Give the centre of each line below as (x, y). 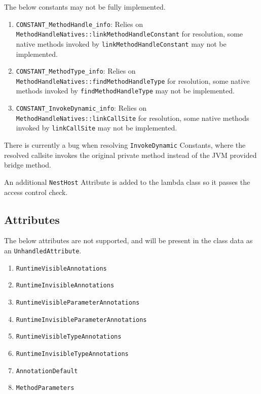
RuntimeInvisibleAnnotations (65, 286)
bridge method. (28, 165)
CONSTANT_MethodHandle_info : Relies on (79, 24)
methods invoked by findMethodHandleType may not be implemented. (125, 91)
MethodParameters (45, 388)
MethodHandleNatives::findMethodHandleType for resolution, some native (133, 80)
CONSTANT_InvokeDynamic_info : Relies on (81, 108)
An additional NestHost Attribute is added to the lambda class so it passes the (127, 182)
